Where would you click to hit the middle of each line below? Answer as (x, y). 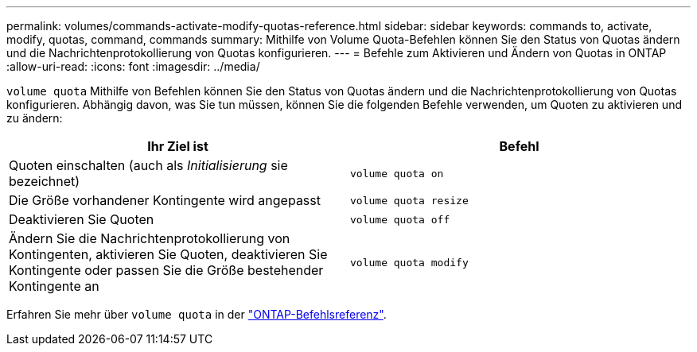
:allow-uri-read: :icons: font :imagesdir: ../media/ (133, 66)
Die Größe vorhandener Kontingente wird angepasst (165, 200)
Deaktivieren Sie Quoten (82, 219)
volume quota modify (409, 262)
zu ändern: (35, 118)
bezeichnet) (45, 181)
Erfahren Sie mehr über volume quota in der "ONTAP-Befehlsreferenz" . (197, 314)
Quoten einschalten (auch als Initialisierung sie (148, 165)
